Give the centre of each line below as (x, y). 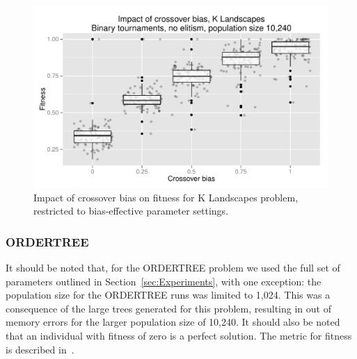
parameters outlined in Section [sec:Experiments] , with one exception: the (164, 281)
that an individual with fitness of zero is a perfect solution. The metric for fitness (179, 336)
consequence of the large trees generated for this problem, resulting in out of (168, 308)
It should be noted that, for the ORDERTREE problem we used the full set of (173, 268)
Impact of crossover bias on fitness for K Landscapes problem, (166, 197)
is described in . (40, 349)
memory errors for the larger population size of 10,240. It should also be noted (173, 322)
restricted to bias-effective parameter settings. (131, 211)
